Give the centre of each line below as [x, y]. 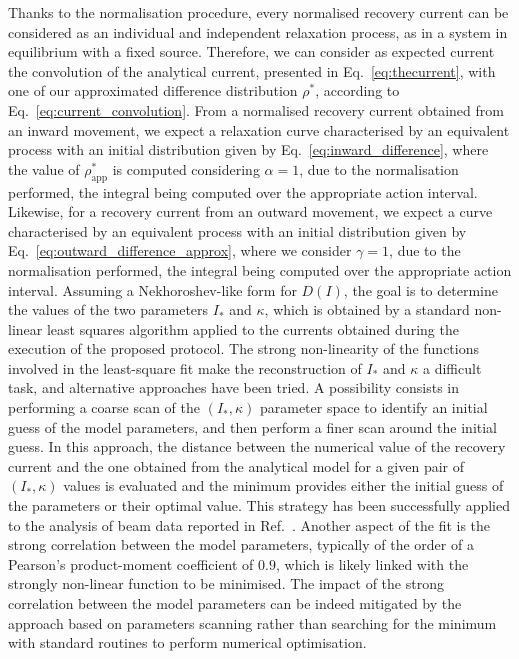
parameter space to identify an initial [373, 407]
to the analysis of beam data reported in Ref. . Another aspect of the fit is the [249, 524]
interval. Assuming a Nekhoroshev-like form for [152, 289]
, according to [357, 90]
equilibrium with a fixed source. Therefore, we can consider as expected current [251, 51]
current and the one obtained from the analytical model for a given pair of [236, 465]
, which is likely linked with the [372, 563]
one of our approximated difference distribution [153, 90]
